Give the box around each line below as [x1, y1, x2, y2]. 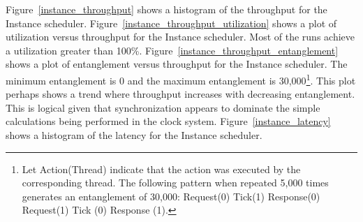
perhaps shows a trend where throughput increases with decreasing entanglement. [6, 87, 355, 101]
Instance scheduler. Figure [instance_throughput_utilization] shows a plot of [6, 15, 337, 30]
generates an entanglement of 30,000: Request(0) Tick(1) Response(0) [22, 188, 320, 203]
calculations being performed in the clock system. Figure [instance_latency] [6, 114, 331, 128]
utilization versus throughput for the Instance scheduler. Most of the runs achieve [6, 29, 355, 44]
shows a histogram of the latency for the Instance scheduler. [6, 128, 262, 142]
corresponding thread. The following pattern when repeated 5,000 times [22, 175, 329, 190]
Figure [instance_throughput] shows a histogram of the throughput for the [6, 2, 327, 16]
